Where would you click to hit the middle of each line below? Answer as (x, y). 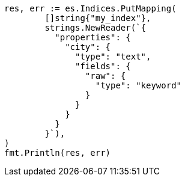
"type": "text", (113, 57)
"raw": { (105, 76)
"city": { (88, 47)
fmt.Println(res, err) (58, 153)
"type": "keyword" (138, 85)
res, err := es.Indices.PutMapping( (90, 8)
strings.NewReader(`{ (96, 28)
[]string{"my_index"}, (98, 18)
